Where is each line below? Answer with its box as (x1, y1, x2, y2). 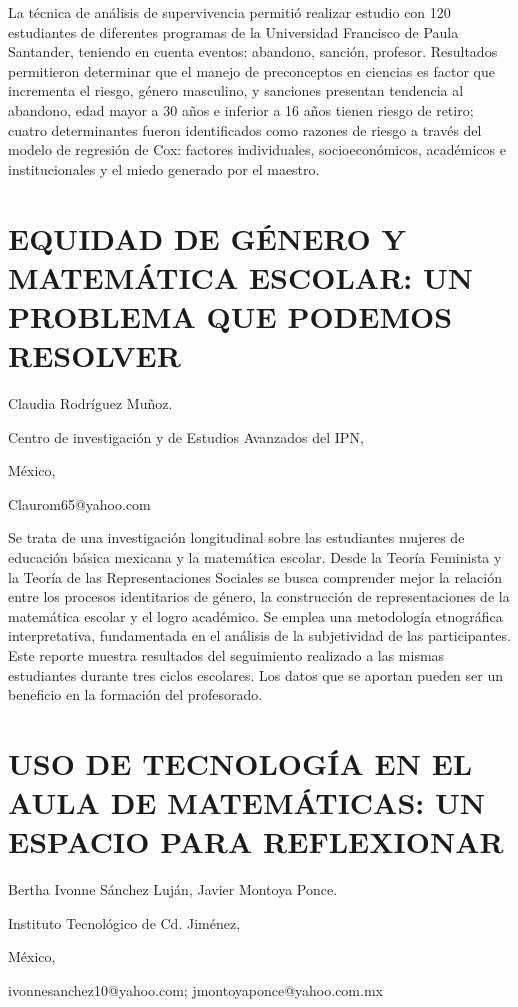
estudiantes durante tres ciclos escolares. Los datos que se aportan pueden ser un (8, 664, 503, 685)
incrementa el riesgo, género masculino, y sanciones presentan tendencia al (8, 80, 464, 101)
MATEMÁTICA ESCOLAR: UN (8, 256, 473, 297)
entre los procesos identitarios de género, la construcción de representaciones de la (8, 586, 510, 607)
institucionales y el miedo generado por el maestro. (8, 158, 320, 179)
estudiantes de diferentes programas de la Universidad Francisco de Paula (8, 21, 459, 42)
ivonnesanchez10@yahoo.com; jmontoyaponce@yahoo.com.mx (8, 980, 383, 1001)
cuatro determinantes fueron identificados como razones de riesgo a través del (8, 119, 482, 140)
